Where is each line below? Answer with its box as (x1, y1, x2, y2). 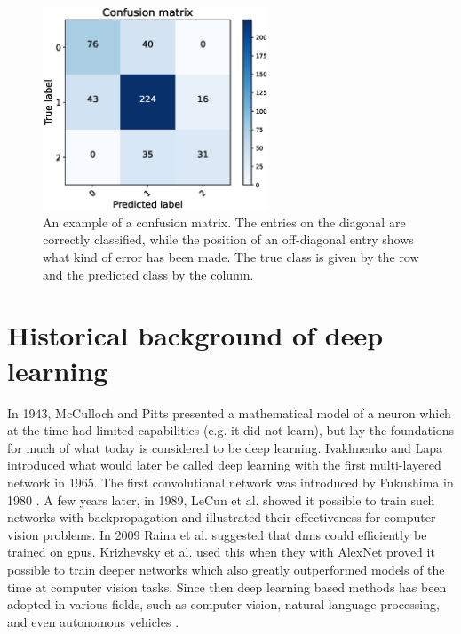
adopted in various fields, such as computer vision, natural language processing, (7, 595, 440, 614)
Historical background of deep (7, 317, 384, 353)
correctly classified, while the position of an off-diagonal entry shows (43, 230, 414, 249)
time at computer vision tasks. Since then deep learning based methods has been (7, 577, 447, 596)
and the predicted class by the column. (43, 265, 254, 283)
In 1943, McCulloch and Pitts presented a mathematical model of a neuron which (7, 403, 451, 422)
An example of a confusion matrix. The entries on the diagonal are (43, 212, 406, 231)
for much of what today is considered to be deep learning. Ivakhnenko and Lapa (7, 438, 443, 456)
